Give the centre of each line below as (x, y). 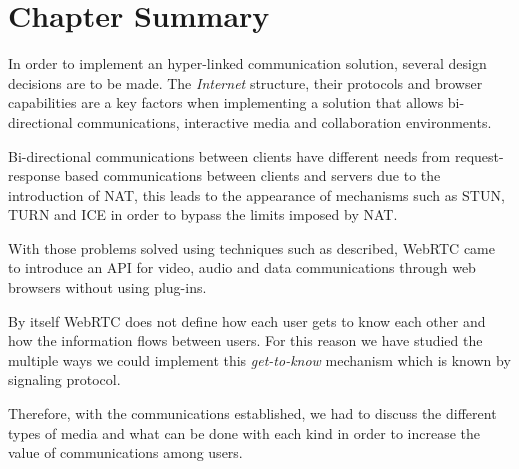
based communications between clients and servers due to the (252, 175)
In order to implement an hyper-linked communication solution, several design (247, 63)
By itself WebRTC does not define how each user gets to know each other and (247, 320)
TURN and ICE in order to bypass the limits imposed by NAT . (203, 214)
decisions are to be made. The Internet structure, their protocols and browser (245, 82)
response (34, 175)
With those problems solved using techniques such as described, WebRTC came (251, 247)
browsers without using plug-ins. (107, 287)
